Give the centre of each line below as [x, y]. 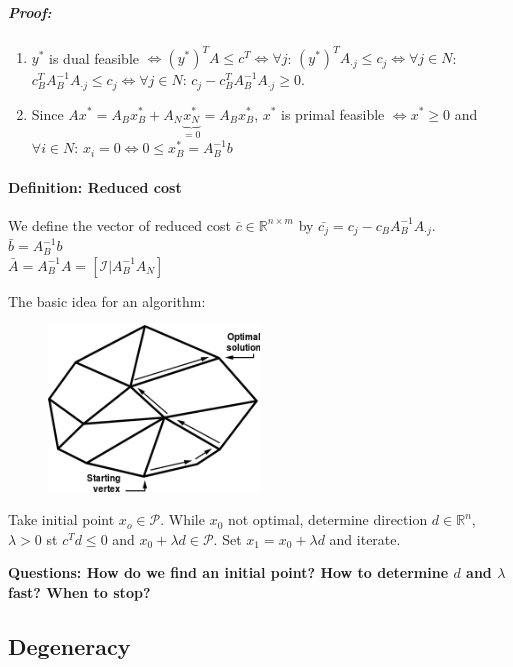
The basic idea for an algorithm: [107, 300]
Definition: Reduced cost [95, 186]
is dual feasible [94, 57]
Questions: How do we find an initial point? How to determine [228, 572]
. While [182, 519]
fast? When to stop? [79, 591]
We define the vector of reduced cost [119, 224]
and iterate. [365, 538]
